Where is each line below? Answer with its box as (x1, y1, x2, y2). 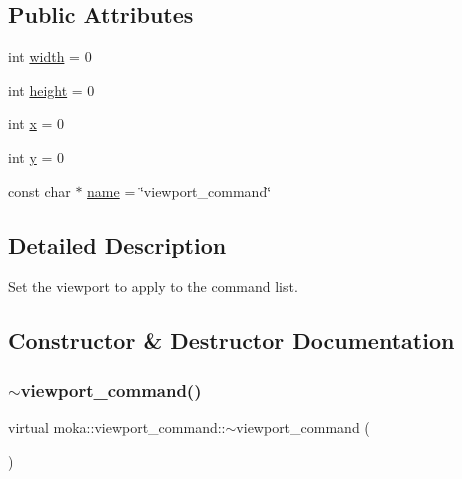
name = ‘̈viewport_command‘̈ (87, 180, 272, 201)
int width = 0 (8, 46, 92, 67)
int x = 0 (8, 113, 65, 134)
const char (8, 180, 71, 201)
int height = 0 (8, 79, 95, 100)
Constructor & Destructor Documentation (8, 325, 455, 356)
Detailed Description (8, 229, 227, 260)
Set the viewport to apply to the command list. (8, 276, 298, 297)
